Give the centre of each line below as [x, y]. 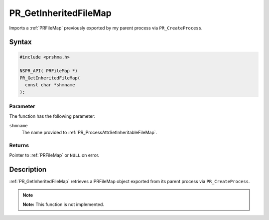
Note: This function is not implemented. [64, 204]
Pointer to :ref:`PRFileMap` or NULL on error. [54, 155]
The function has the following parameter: [52, 116]
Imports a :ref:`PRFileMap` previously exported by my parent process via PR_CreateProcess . [106, 28]
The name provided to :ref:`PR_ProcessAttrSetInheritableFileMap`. [89, 133]
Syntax [20, 42]
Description [28, 169]
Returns [19, 145]
